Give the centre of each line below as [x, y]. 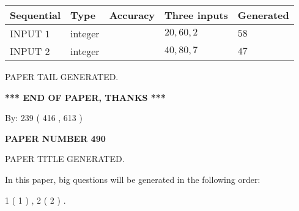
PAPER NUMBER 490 [55, 138]
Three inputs [196, 15]
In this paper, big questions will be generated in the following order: [133, 179]
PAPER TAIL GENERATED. [62, 76]
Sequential [35, 15]
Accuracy [132, 15]
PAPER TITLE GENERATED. [65, 159]
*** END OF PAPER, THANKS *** [85, 97]
